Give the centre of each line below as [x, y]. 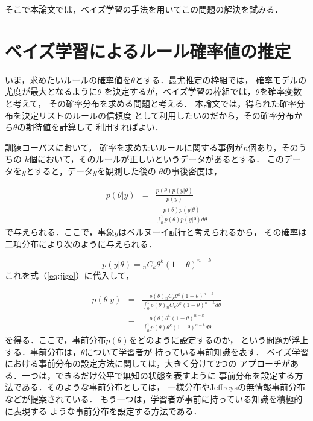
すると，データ [63, 170]
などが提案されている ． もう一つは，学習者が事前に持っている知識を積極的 [154, 399]
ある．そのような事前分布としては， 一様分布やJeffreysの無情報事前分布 [163, 387]
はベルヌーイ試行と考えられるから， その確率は [213, 232]
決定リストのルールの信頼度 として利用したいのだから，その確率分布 [158, 115]
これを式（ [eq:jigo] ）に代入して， [70, 275]
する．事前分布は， [43, 351]
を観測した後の [126, 170]
